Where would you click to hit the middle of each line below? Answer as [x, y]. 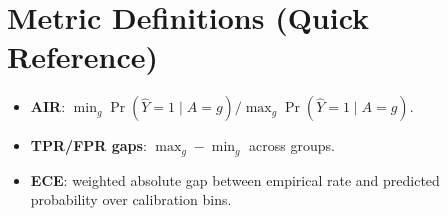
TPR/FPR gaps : [88, 145]
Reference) [83, 56]
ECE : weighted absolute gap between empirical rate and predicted [235, 179]
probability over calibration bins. [131, 199]
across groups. [292, 145]
